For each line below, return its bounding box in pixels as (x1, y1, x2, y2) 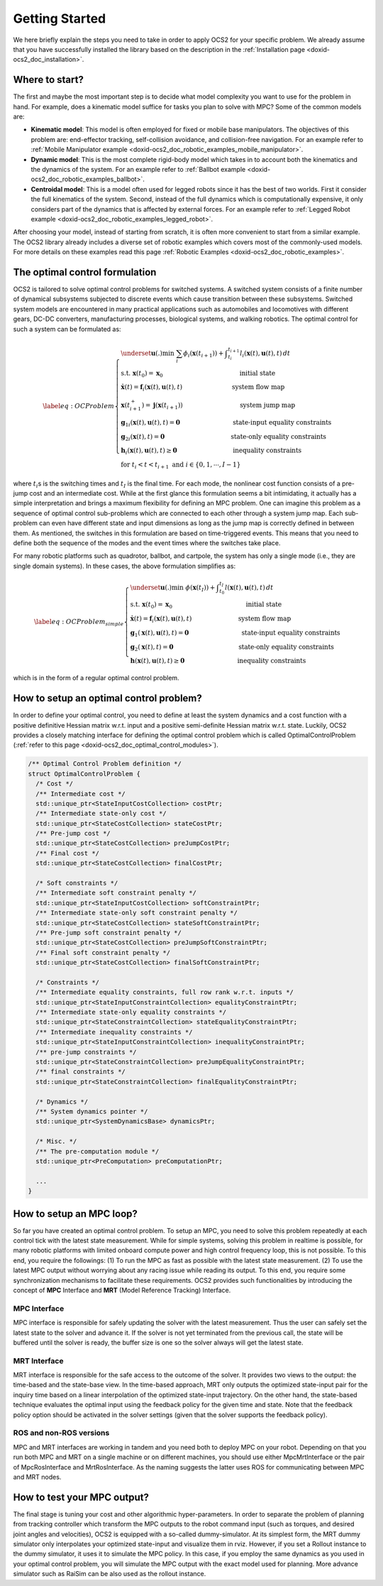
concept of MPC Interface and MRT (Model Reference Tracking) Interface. (13, 1286, 231, 1294)
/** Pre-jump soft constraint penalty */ (35, 929, 182, 936)
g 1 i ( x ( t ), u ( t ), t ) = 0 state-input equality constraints (121, 418, 332, 428)
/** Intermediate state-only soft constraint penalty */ (35, 909, 238, 917)
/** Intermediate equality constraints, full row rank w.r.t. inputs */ (35, 988, 294, 997)
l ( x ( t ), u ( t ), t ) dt (224, 583, 274, 591)
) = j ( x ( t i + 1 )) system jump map (141, 401, 296, 411)
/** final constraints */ (35, 1068, 126, 1076)
